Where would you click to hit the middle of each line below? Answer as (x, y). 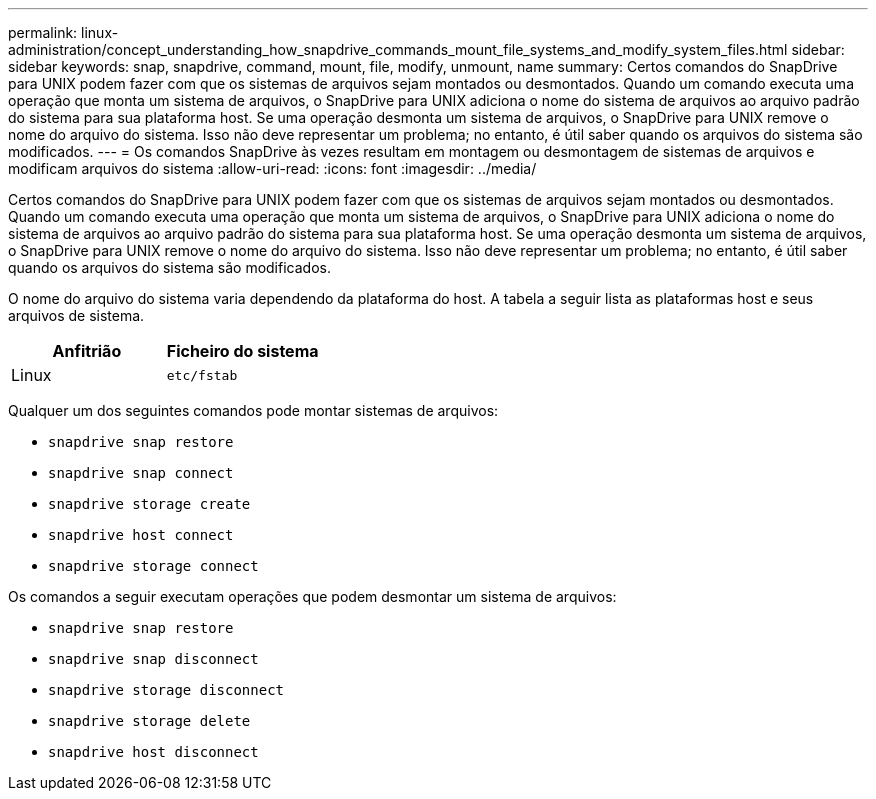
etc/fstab (202, 375)
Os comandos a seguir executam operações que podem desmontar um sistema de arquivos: (312, 596)
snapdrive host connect (141, 535)
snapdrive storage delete (149, 721)
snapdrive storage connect (153, 566)
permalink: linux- (63, 32)
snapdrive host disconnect (153, 752)
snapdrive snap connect (141, 473)
